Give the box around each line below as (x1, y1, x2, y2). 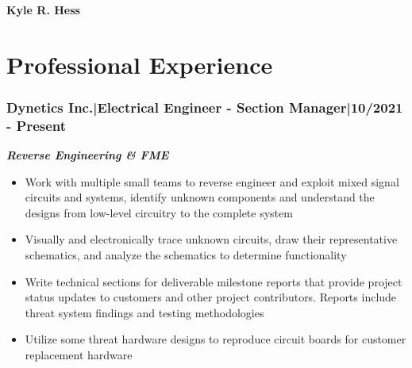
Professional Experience (6, 48, 273, 80)
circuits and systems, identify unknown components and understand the (25, 189, 375, 205)
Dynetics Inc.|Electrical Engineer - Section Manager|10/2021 (6, 97, 403, 117)
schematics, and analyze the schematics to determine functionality (25, 247, 347, 263)
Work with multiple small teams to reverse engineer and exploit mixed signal (25, 173, 399, 190)
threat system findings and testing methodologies (25, 304, 264, 320)
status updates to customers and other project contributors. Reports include (25, 289, 397, 305)
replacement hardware (25, 347, 133, 363)
